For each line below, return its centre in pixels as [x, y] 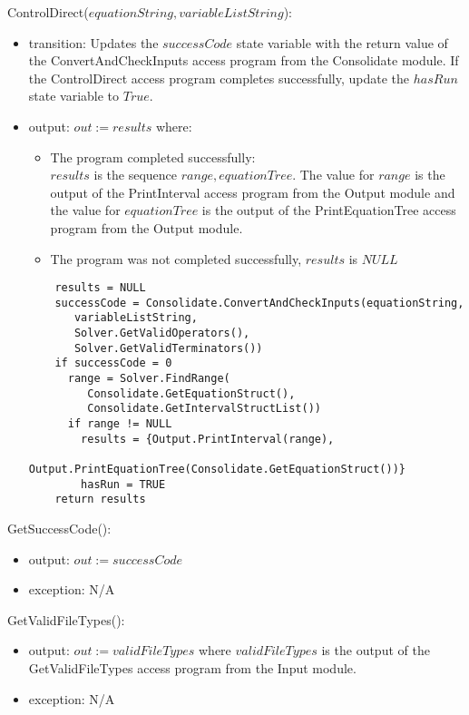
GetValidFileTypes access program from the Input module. [192, 667]
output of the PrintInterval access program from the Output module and [253, 192]
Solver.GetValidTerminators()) [168, 348]
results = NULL [100, 288]
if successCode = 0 [113, 363]
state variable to [74, 96]
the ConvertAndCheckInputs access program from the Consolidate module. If [244, 60]
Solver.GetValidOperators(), [162, 333]
